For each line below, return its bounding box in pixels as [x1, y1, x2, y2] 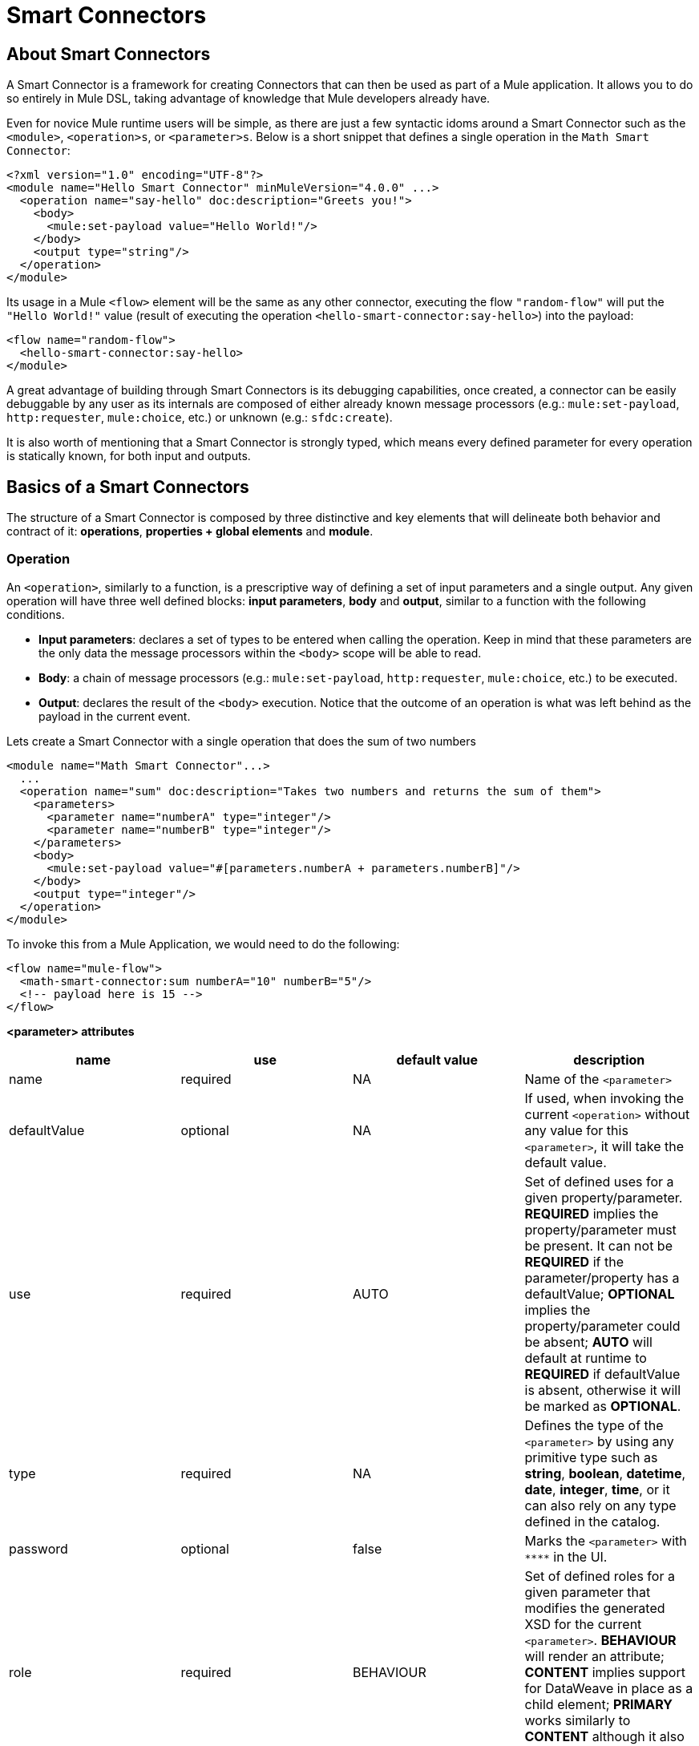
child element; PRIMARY [524, 1695, 673, 1712]
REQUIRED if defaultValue [524, 1365, 681, 1382]
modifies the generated [524, 1599, 665, 1616]
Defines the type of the [524, 1417, 664, 1433]
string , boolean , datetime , [524, 1465, 686, 1481]
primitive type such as [524, 1449, 658, 1465]
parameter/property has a [524, 1269, 680, 1286]
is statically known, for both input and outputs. [6, 449, 251, 463]
